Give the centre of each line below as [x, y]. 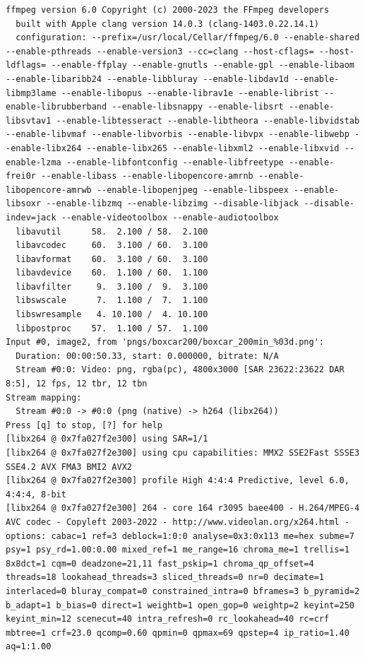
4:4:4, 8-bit [36, 494]
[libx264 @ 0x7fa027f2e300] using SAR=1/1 [107, 439]
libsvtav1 [29, 120]
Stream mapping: [44, 397]
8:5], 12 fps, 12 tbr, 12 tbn [77, 384]
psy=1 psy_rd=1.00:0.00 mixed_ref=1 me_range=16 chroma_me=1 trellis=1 [178, 550]
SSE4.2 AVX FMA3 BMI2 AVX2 [69, 467]
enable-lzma [34, 162]
